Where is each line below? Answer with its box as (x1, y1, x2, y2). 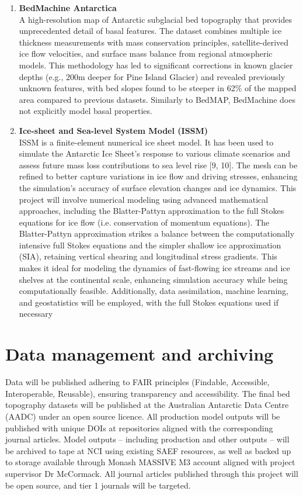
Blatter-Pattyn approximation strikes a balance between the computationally (19, 227, 295, 240)
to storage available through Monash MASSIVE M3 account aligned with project (5, 456, 295, 468)
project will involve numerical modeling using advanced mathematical (19, 193, 269, 205)
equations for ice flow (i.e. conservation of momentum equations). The (19, 216, 270, 228)
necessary (19, 307, 53, 320)
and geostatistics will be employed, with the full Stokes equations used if (19, 296, 278, 308)
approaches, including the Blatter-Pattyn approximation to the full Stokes (19, 205, 284, 217)
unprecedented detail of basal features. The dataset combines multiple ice (19, 25, 282, 37)
